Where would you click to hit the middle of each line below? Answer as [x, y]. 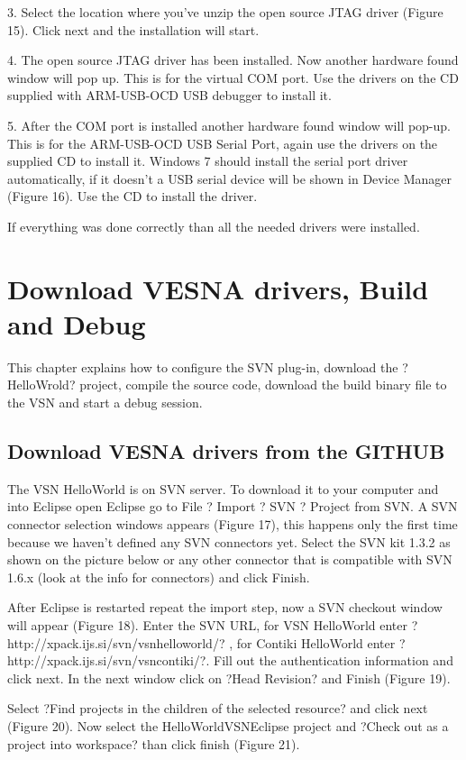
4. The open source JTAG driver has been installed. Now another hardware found [233, 60]
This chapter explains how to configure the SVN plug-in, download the [203, 366]
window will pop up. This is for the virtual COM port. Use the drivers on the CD [233, 77]
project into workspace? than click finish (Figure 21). [154, 743]
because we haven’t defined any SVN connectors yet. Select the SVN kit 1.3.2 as [229, 541]
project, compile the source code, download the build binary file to [263, 385]
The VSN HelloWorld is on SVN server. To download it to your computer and [223, 488]
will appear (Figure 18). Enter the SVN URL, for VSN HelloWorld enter [207, 624]
